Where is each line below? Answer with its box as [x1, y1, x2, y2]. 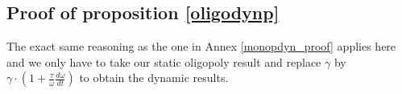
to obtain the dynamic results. [79, 69, 229, 86]
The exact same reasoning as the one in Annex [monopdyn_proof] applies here [6, 38, 396, 55]
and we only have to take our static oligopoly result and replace [6, 53, 321, 70]
